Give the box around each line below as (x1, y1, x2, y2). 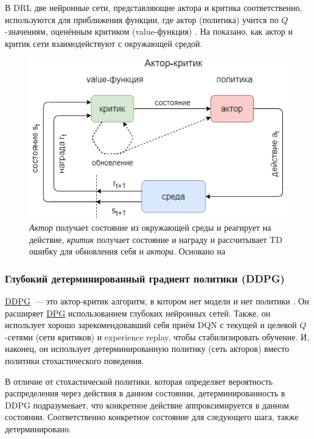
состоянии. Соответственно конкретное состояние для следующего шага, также (5, 410, 299, 423)
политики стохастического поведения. (5, 354, 144, 367)
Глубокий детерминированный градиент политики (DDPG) (5, 270, 285, 286)
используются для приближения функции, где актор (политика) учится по (5, 13, 279, 26)
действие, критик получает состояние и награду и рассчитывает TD (29, 233, 282, 245)
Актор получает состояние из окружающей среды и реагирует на (29, 220, 271, 233)
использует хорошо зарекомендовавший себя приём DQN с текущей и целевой (5, 318, 297, 331)
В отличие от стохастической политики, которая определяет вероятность (5, 374, 273, 387)
